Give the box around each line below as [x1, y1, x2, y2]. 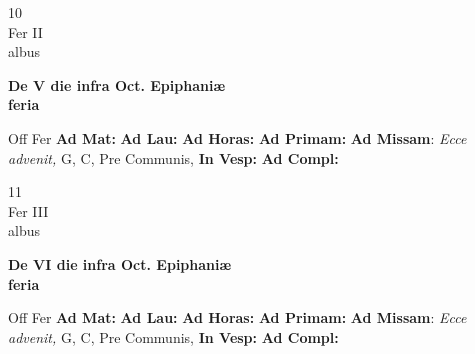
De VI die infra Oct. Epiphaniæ [8, 253, 232, 274]
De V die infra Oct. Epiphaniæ [8, 74, 226, 95]
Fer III [8, 200, 49, 221]
